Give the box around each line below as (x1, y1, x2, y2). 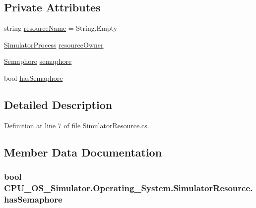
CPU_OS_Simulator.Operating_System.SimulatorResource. (4, 182, 253, 194)
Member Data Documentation (4, 144, 162, 159)
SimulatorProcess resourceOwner (4, 39, 104, 50)
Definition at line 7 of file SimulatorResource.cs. (4, 120, 149, 130)
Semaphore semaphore (4, 56, 72, 66)
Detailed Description (4, 97, 113, 112)
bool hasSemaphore (4, 72, 63, 83)
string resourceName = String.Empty (4, 23, 118, 33)
